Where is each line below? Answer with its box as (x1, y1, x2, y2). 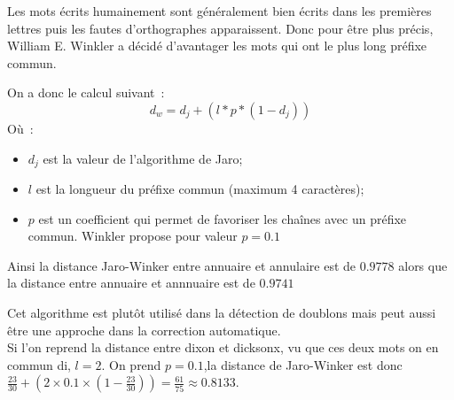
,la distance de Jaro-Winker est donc (203, 355, 403, 373)
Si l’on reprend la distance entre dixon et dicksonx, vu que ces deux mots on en (7, 338, 439, 357)
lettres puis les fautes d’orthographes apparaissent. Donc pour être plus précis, (7, 19, 434, 37)
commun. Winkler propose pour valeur (27, 227, 238, 245)
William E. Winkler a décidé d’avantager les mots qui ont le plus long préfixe (7, 36, 427, 55)
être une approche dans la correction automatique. (7, 320, 281, 339)
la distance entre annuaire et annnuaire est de (7, 273, 255, 292)
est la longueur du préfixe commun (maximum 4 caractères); (35, 180, 364, 198)
